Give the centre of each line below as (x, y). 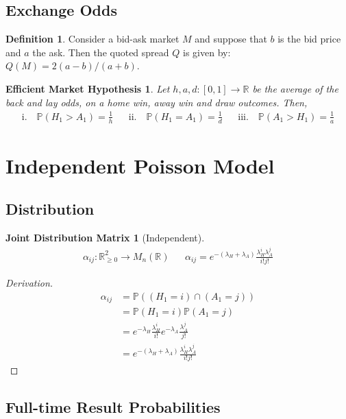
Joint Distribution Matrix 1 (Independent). (105, 238)
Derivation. (29, 282)
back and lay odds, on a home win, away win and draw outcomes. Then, (157, 102)
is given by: (207, 52)
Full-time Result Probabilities (113, 407)
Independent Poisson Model (140, 165)
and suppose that (231, 39)
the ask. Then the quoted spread (101, 52)
